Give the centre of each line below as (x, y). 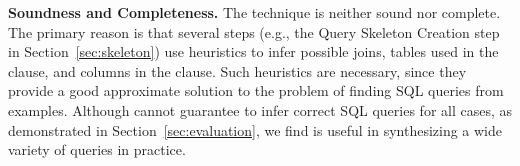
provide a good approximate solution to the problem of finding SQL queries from (256, 90)
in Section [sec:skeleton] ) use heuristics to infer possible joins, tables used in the (253, 51)
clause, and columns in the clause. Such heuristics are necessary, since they (237, 70)
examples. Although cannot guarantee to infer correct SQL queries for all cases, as (260, 109)
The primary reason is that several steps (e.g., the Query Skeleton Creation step (254, 31)
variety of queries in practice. (97, 149)
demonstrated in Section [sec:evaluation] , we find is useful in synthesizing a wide (255, 129)
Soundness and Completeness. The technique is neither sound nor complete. (254, 12)
